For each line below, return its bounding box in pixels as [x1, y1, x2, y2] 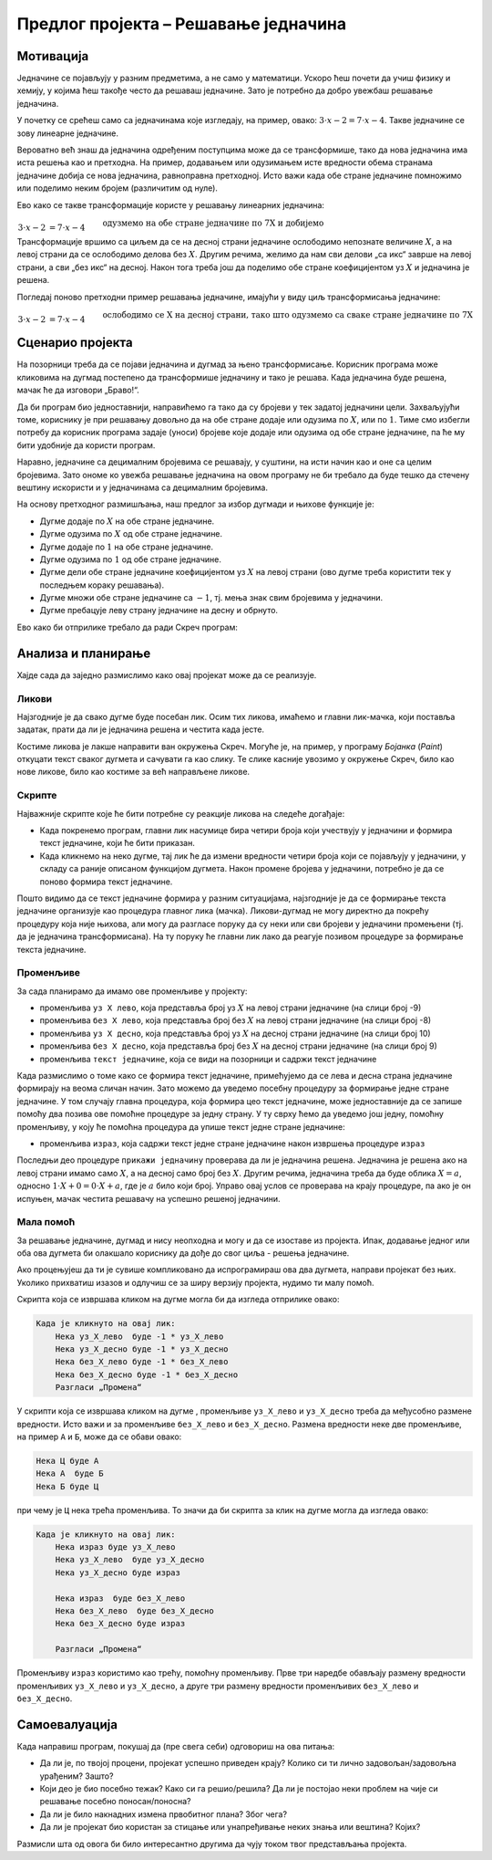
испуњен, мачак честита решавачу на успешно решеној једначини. [16, 1193, 281, 1204]
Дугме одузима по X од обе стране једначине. [39, 528, 223, 539]
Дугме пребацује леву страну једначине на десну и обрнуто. [39, 605, 278, 616]
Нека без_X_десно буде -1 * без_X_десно [55, 1369, 239, 1380]
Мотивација [16, 48, 89, 64]
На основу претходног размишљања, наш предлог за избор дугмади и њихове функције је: [16, 498, 375, 510]
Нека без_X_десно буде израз [55, 1618, 186, 1629]
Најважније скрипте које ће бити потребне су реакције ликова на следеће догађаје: [16, 808, 345, 819]
